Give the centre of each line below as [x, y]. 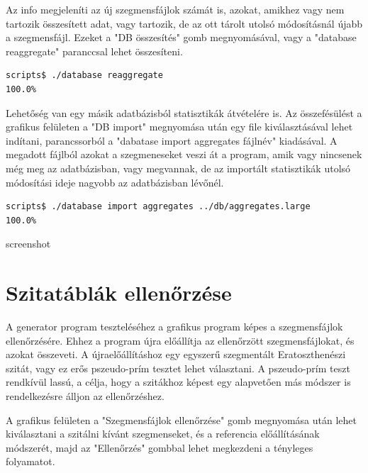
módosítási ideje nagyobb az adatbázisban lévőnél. [115, 182]
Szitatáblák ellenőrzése [119, 293]
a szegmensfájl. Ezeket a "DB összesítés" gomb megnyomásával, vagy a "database [181, 37]
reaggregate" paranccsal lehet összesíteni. [94, 51]
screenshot [28, 244]
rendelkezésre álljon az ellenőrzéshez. [85, 396]
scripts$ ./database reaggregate [84, 76]
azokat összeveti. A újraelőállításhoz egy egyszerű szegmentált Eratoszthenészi [176, 354]
